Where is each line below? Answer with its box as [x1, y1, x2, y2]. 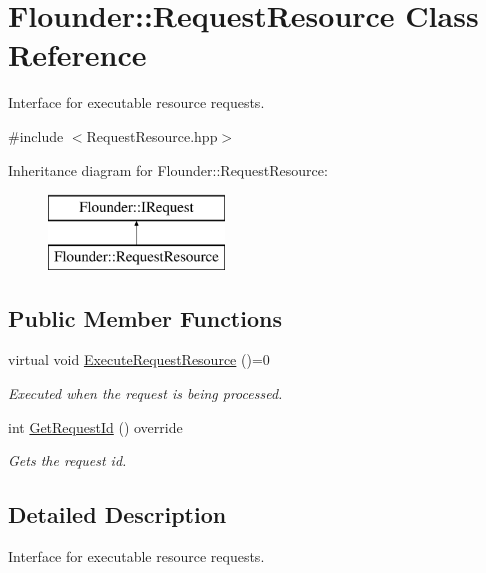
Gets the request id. [8, 450, 127, 471]
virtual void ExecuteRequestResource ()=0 [8, 349, 270, 370]
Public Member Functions [8, 302, 282, 333]
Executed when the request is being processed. [8, 383, 283, 404]
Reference [8, 34, 147, 75]
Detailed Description [8, 499, 227, 530]
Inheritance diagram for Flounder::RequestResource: [8, 159, 328, 180]
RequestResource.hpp [86, 125, 218, 146]
